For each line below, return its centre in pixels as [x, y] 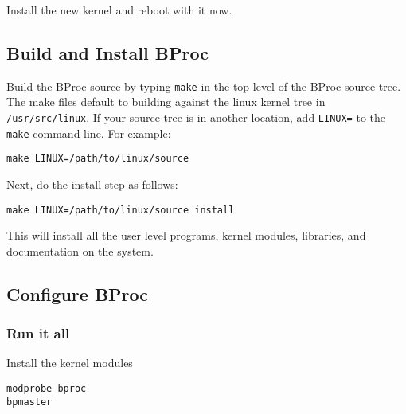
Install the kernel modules [70, 363]
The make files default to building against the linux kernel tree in [166, 102]
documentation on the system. [80, 250]
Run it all [38, 333]
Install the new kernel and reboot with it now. [119, 10]
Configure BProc [78, 293]
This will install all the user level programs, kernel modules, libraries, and [186, 235]
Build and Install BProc [107, 52]
